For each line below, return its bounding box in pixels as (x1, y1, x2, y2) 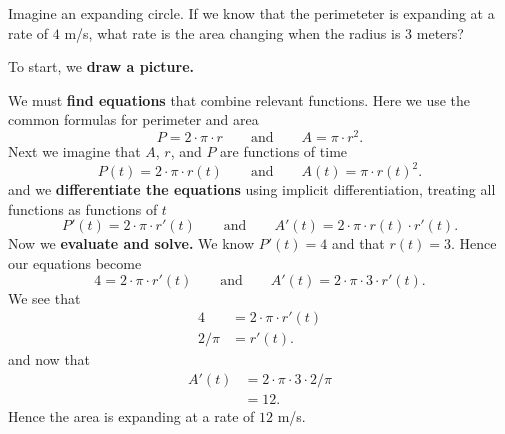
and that (331, 233, 385, 254)
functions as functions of (8, 198, 158, 219)
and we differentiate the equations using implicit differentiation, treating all (8, 179, 496, 200)
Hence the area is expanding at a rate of (8, 405, 255, 426)
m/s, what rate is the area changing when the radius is (64, 22, 401, 43)
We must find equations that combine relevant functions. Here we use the (8, 89, 471, 110)
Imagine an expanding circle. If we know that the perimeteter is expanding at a (8, 3, 495, 23)
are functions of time (220, 141, 348, 162)
